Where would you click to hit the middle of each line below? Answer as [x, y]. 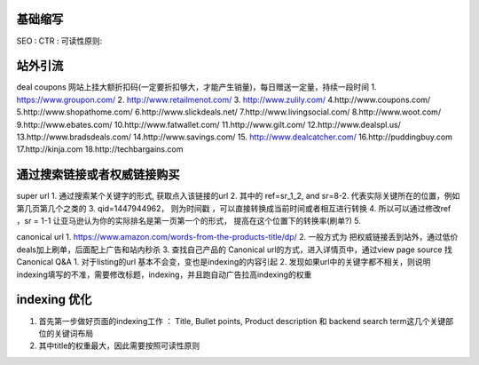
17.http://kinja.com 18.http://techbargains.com [100, 149]
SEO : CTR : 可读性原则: [59, 41]
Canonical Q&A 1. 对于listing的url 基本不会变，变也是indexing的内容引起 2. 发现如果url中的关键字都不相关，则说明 [224, 262]
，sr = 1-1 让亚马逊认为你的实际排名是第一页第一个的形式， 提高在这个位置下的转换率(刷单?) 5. [188, 221]
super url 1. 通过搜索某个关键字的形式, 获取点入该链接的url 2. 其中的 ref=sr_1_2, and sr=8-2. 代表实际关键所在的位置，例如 [238, 196]
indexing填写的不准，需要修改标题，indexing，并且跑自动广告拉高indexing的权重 [164, 274]
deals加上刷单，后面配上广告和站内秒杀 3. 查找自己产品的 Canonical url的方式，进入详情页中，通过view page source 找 [234, 250]
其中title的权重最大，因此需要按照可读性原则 [119, 345]
